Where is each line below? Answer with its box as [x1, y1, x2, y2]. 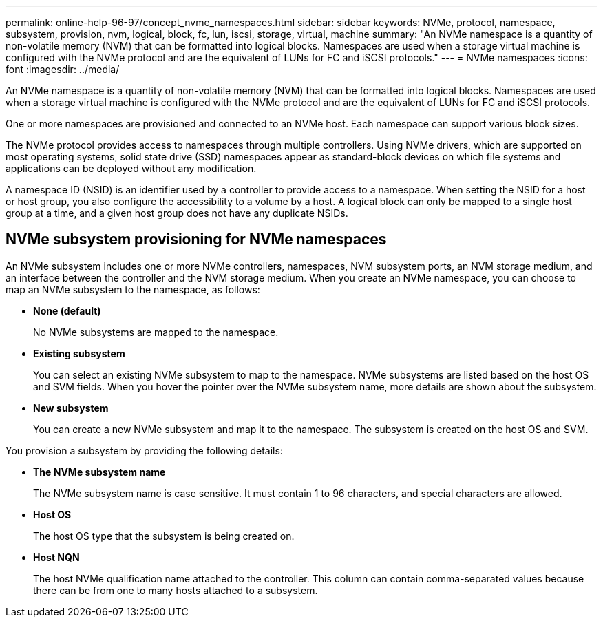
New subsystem [33, 401, 109, 414]
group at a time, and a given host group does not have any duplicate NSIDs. [6, 207, 348, 219]
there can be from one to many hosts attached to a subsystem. [33, 584, 318, 596]
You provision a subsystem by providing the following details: [6, 444, 283, 456]
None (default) [33, 304, 101, 317]
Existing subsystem [33, 347, 125, 359]
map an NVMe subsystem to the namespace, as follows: [6, 283, 260, 295]
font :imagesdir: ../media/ [6, 63, 120, 75]
